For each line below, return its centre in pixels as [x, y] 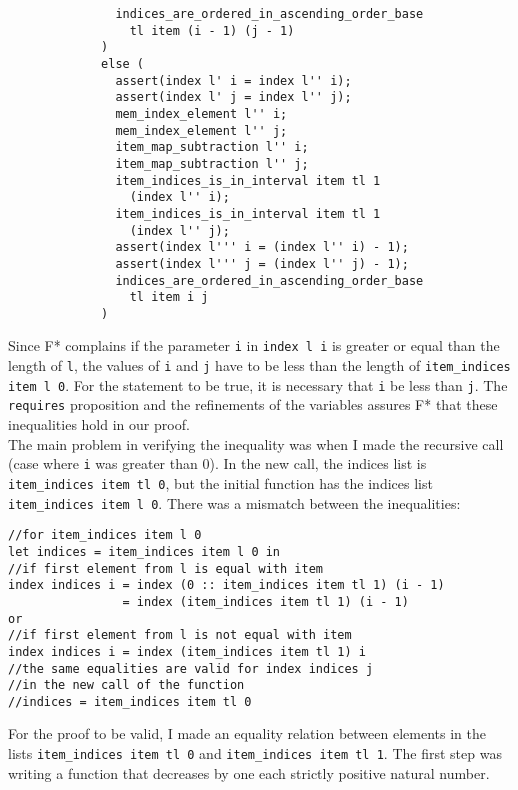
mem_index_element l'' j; [201, 130]
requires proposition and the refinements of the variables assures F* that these [253, 404]
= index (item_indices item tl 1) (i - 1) [265, 601]
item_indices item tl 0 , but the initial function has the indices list [220, 482]
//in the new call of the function [126, 685]
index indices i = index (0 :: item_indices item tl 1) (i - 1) [226, 585]
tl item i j [169, 297]
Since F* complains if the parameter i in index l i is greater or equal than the [254, 345]
